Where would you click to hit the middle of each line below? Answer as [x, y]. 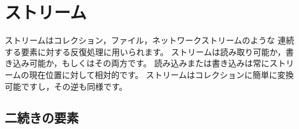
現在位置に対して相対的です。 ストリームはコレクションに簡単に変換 [161, 74]
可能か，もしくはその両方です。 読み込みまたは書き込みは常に [149, 63]
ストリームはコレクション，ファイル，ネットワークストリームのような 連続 [149, 40]
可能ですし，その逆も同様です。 [66, 86]
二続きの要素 [42, 118]
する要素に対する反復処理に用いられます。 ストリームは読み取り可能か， [145, 51]
